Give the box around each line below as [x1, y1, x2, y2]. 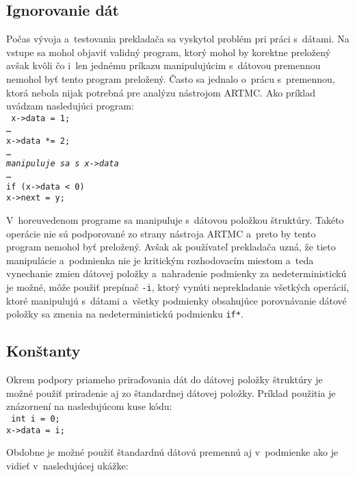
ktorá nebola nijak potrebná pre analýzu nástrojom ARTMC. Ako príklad [6, 85, 316, 99]
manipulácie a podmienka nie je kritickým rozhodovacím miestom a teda [6, 253, 314, 267]
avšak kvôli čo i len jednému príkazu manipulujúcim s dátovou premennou [6, 58, 321, 73]
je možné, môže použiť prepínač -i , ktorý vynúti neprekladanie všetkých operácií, [6, 279, 350, 294]
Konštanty [6, 340, 81, 361]
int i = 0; [11, 413, 60, 424]
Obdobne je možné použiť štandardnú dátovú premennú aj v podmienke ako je [6, 445, 339, 459]
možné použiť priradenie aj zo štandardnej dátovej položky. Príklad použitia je [6, 385, 336, 400]
